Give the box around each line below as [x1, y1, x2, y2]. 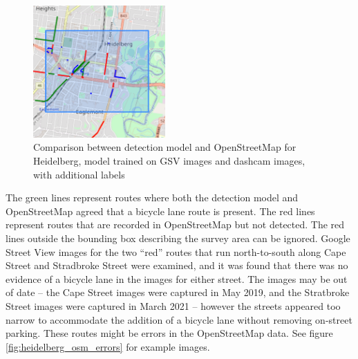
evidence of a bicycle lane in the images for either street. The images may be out [6, 271, 348, 286]
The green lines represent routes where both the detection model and [6, 190, 299, 205]
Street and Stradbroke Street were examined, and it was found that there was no [6, 258, 348, 273]
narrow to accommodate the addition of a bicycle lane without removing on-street [6, 312, 352, 326]
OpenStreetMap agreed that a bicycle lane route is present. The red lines [6, 203, 315, 218]
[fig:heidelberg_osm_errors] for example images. [6, 339, 210, 353]
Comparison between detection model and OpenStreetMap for [33, 140, 296, 154]
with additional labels [33, 167, 125, 181]
